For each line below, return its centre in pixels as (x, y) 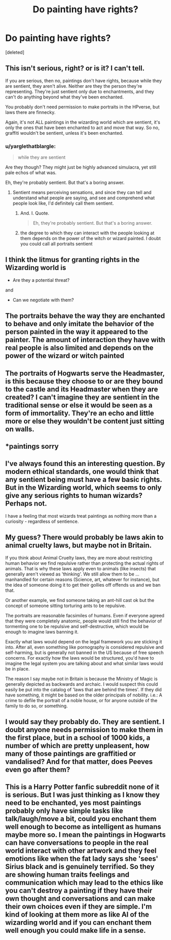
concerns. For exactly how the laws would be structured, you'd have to (80, 658)
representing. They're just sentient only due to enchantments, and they (80, 91)
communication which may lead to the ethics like (84, 883)
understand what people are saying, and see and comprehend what (84, 198)
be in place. (18, 669)
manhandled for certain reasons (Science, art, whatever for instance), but (82, 579)
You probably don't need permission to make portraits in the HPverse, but (82, 107)
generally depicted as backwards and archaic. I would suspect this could (82, 684)
